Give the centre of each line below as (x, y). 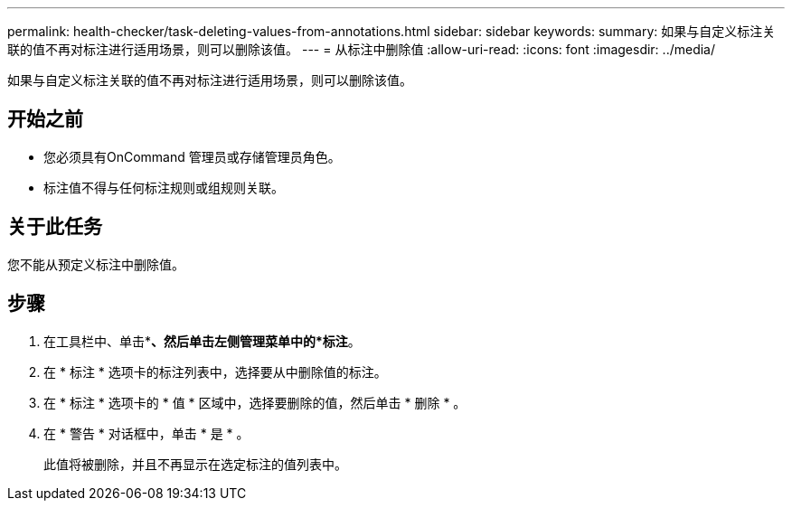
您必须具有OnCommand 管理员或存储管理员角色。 (192, 156)
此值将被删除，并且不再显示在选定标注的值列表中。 (195, 464)
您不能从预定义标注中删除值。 (96, 264)
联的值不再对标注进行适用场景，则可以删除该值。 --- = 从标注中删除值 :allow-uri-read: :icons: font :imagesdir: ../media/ (362, 49)
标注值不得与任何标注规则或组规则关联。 (164, 187)
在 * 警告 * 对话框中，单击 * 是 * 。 (146, 433)
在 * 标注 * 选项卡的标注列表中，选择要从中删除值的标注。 (215, 372)
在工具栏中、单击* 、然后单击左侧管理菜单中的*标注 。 (202, 341)
